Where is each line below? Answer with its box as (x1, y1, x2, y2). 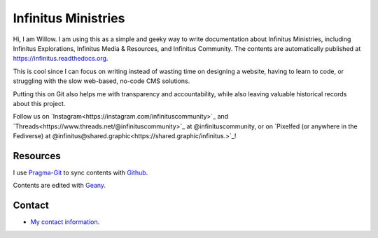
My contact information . (30, 218, 100, 226)
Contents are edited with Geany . (13, 181, 106, 190)
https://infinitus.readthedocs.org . (13, 54, 108, 63)
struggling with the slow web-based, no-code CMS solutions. (13, 77, 190, 85)
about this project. (13, 99, 66, 107)
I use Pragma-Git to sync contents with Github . (13, 168, 148, 177)
